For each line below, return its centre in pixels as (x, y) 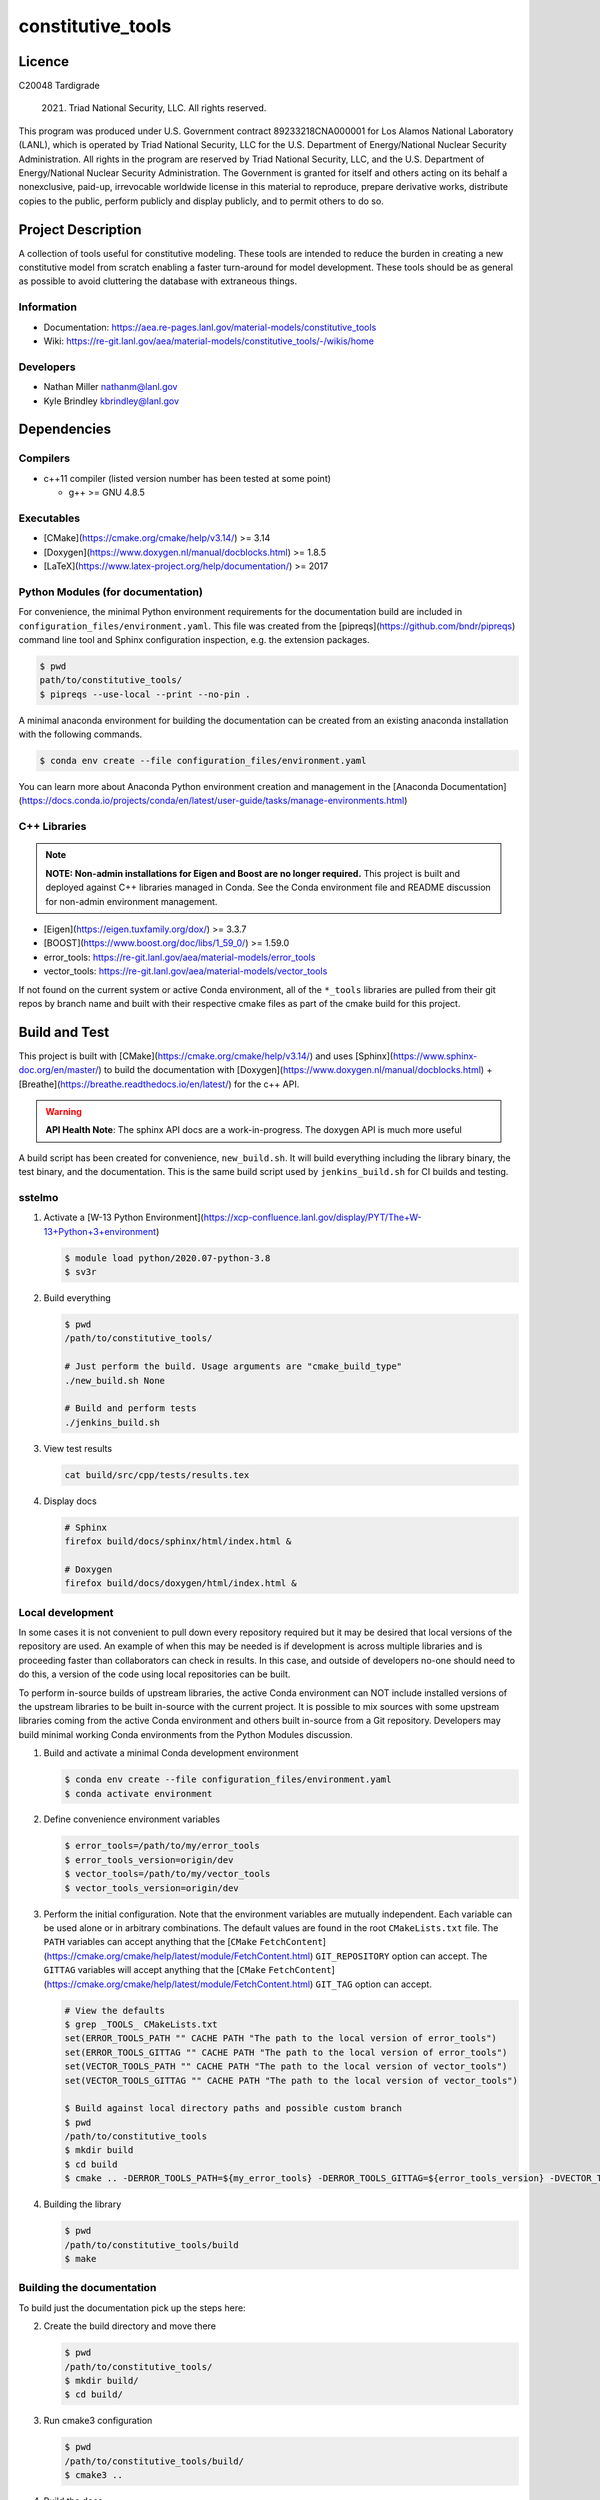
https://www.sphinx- (435, 1056)
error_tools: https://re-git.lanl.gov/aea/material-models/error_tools (179, 957)
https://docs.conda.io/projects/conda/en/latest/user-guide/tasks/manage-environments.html (213, 801)
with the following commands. (80, 734)
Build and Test (64, 1031)
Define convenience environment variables (131, 1819)
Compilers (44, 458)
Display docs (70, 1501)
